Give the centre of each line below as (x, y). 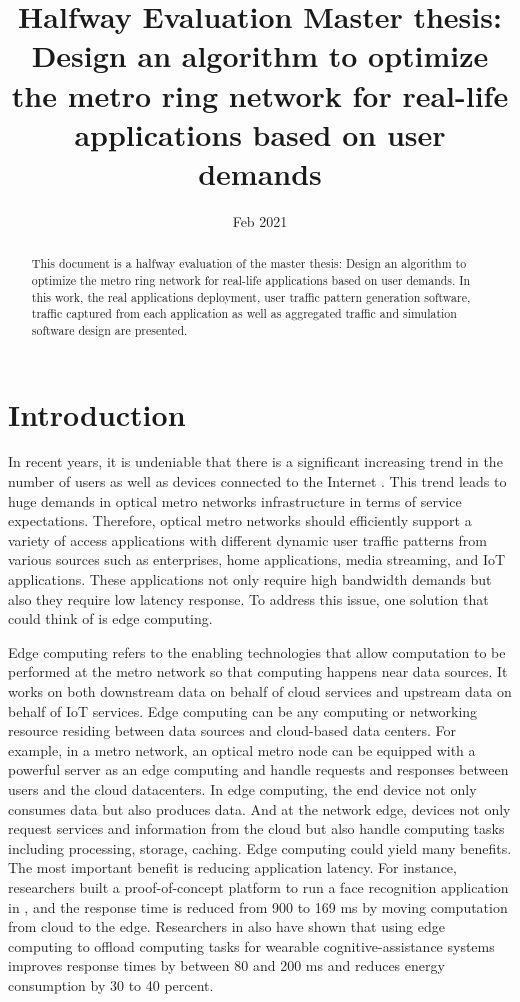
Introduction (97, 413)
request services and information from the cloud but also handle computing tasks (256, 828)
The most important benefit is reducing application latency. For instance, (232, 867)
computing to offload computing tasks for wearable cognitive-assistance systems (251, 945)
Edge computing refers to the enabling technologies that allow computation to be (257, 651)
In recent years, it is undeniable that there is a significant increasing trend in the (255, 461)
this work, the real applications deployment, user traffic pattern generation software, (251, 296)
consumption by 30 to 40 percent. (111, 984)
